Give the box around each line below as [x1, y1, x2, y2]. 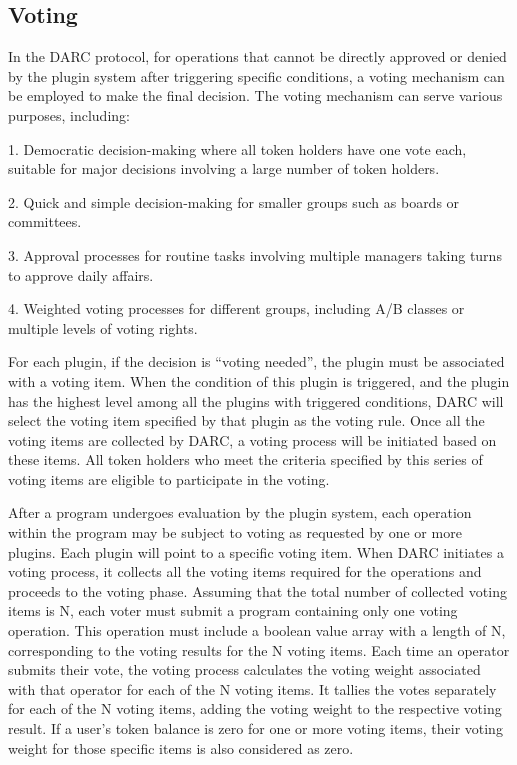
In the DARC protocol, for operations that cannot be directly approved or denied [8, 46, 507, 67]
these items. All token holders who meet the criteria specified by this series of [8, 449, 483, 470]
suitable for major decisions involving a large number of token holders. [8, 158, 440, 179]
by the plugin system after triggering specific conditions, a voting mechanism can [8, 65, 505, 86]
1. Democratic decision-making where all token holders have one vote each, [8, 138, 467, 159]
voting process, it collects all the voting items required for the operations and [8, 561, 482, 582]
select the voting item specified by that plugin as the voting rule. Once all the [8, 410, 485, 431]
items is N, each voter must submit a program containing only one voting [8, 600, 458, 621]
